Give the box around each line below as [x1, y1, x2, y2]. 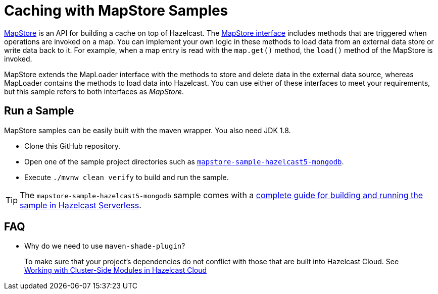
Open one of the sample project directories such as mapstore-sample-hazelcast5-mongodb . [24, 157, 344, 166]
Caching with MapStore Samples [4, 2, 228, 19]
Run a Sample [4, 104, 74, 117]
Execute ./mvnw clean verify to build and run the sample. [24, 172, 229, 182]
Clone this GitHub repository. [24, 141, 121, 150]
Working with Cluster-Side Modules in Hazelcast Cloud [24, 266, 207, 275]
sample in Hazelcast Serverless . [20, 200, 141, 210]
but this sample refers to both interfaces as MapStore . [4, 87, 184, 96]
